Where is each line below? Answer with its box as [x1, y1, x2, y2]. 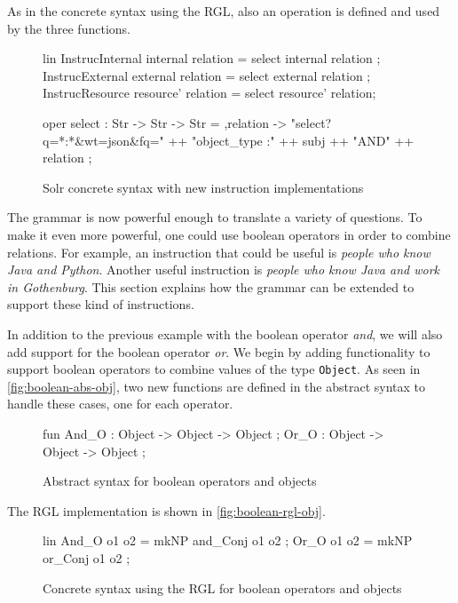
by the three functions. [7, 19, 130, 37]
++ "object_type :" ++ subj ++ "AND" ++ [168, 131, 415, 149]
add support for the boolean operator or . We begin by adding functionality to [7, 342, 430, 361]
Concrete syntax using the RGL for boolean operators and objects [43, 578, 402, 597]
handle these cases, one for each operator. [7, 394, 233, 413]
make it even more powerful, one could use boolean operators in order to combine [7, 225, 451, 243]
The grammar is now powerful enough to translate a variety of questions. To [7, 208, 422, 226]
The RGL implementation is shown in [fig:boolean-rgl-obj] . [7, 501, 326, 520]
